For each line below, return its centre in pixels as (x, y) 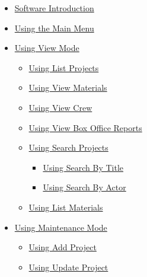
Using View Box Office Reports (85, 127)
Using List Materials (66, 207)
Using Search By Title (83, 167)
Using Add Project (63, 247)
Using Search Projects (68, 147)
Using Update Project (68, 267)
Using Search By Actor (84, 187)
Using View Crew (60, 107)
